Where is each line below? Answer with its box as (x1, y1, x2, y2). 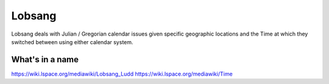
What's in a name (11, 54, 79, 65)
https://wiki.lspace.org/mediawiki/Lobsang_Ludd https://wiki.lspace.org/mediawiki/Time (11, 70, 233, 77)
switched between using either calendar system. (11, 38, 133, 45)
